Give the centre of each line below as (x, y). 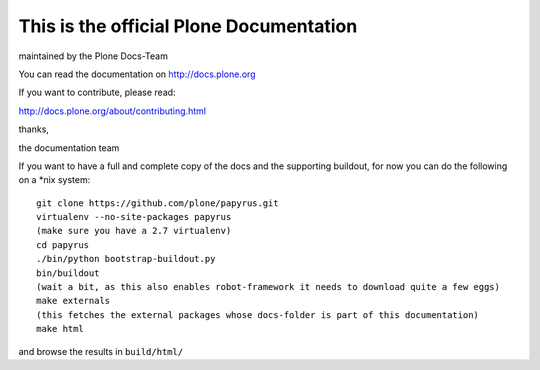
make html (60, 329)
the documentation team (69, 147)
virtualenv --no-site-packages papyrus (134, 217)
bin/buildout (68, 273)
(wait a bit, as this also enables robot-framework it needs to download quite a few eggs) (268, 287)
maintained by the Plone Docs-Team (93, 56)
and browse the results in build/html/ (101, 351)
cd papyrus (63, 244)
